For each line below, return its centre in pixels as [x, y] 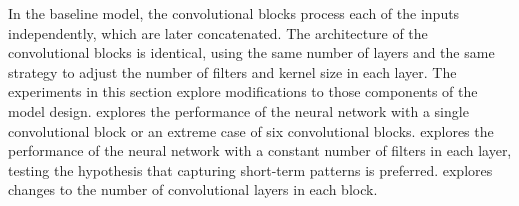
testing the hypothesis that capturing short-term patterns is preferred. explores [250, 169]
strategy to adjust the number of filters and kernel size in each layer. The [232, 71]
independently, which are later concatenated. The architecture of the [218, 32]
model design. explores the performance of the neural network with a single [238, 110]
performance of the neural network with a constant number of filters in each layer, [260, 150]
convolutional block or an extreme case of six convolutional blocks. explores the [251, 130]
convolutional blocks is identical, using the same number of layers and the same [251, 52]
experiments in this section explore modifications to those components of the [243, 91]
